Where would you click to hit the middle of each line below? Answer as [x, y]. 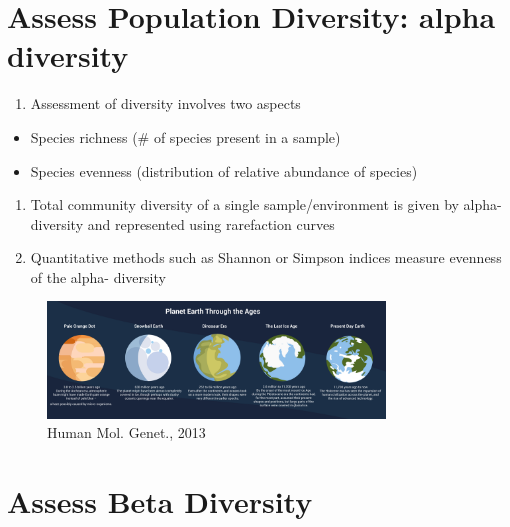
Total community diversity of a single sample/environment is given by [244, 204]
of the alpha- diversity [98, 276]
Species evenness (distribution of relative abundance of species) [224, 170]
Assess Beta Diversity [160, 501]
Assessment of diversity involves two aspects [165, 103]
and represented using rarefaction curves [211, 223]
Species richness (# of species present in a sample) [185, 136]
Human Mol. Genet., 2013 [126, 432]
